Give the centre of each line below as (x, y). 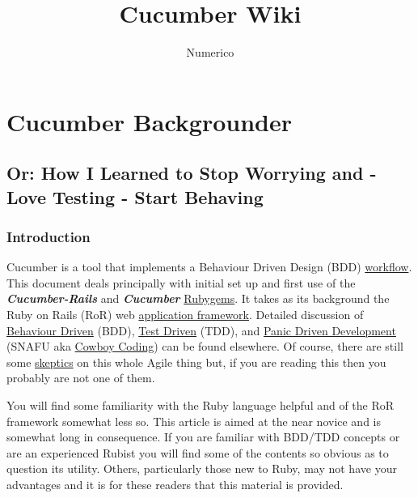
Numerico (210, 52)
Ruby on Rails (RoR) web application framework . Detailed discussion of (185, 315)
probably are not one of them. (81, 378)
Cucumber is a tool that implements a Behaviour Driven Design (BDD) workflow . (209, 267)
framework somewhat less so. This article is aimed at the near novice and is (194, 421)
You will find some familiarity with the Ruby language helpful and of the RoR (201, 405)
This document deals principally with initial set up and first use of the (181, 282)
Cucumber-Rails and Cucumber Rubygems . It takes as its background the (198, 298)
